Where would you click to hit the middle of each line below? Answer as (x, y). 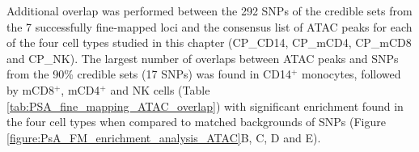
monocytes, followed (351, 74)
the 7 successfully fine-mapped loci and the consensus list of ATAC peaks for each (209, 26)
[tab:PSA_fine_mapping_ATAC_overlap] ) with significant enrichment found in (205, 106)
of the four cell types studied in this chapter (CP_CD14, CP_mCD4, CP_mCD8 (209, 42)
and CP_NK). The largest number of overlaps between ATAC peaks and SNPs (203, 58)
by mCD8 (30, 89)
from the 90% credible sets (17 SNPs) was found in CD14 (149, 74)
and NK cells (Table (160, 89)
